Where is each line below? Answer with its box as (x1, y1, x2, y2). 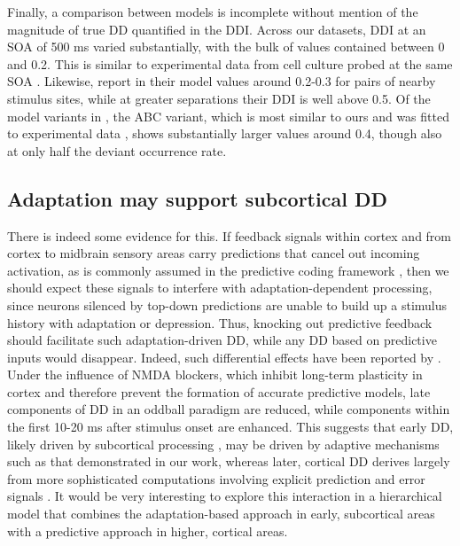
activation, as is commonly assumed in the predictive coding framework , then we (7, 261, 449, 279)
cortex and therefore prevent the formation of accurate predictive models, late (7, 382, 431, 401)
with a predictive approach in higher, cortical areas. (7, 521, 288, 540)
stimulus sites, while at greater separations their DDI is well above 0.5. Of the (7, 89, 431, 107)
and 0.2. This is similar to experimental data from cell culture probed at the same (7, 54, 453, 73)
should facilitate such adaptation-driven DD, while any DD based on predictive (7, 331, 437, 349)
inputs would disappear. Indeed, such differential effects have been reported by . (7, 347, 441, 366)
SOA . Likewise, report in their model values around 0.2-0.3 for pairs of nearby (7, 72, 436, 90)
